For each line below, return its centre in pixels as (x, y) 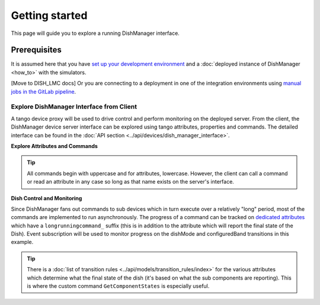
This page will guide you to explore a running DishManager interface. (95, 33)
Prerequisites (36, 50)
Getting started (49, 15)
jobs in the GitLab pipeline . (44, 91)
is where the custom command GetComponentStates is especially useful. (118, 286)
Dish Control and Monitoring (47, 198)
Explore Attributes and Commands (54, 146)
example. (22, 242)
